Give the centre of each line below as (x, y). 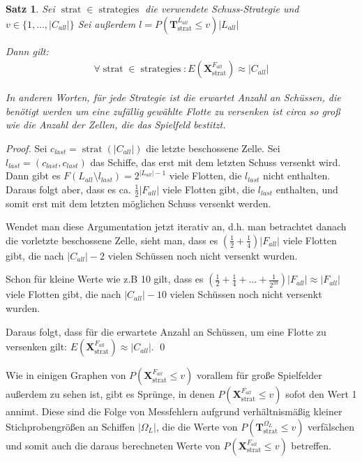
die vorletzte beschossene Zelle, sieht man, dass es (112, 240)
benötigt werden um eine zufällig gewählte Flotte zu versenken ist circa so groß (173, 111)
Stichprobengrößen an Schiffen (70, 426)
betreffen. (311, 445)
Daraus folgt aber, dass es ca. (68, 189)
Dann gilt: (27, 51)
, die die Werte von (197, 426)
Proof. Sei (27, 148)
